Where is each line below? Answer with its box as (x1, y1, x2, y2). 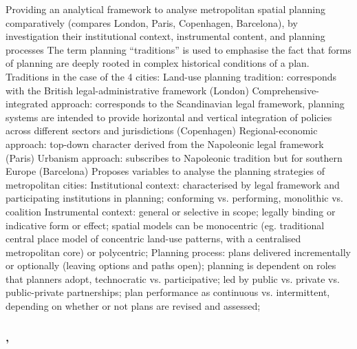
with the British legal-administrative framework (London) (6, 83, 249, 97)
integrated (6, 96, 48, 111)
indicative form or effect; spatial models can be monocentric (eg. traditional (6, 218, 325, 232)
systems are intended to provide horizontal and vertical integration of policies (6, 109, 332, 124)
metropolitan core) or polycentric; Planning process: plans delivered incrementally (6, 244, 351, 259)
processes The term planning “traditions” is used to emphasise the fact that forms (6, 42, 351, 56)
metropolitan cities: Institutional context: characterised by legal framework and (6, 177, 340, 191)
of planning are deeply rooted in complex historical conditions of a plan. (6, 56, 310, 70)
